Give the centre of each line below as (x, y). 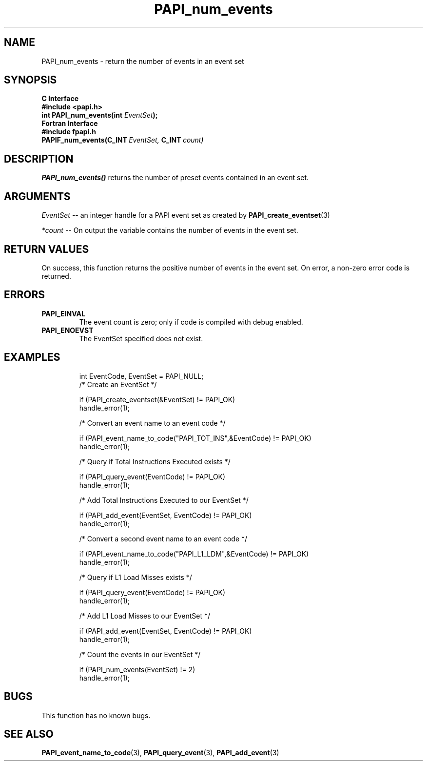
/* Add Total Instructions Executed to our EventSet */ (164, 500)
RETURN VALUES (47, 249)
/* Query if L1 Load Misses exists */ (136, 577)
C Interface (60, 99)
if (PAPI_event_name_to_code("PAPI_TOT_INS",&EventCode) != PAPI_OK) (195, 438)
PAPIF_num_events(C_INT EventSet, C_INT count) (123, 140)
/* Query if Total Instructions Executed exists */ (155, 461)
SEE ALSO (29, 734)
